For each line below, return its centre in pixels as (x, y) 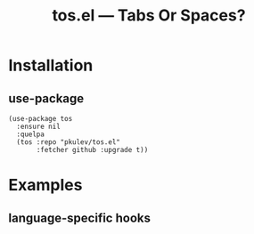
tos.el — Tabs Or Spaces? (149, 16)
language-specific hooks (79, 218)
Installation (51, 65)
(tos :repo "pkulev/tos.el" (69, 142)
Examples (45, 186)
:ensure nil (39, 126)
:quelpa (31, 134)
